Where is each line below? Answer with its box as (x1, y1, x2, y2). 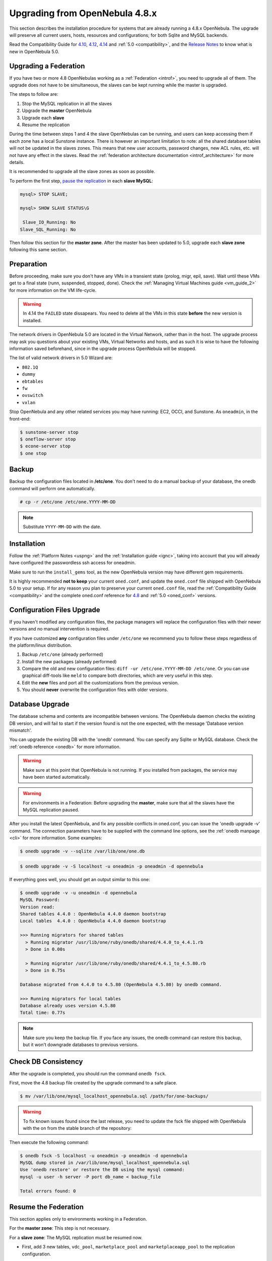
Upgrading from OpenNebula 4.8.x (9, 8, 157, 19)
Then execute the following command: (9, 1139, 89, 1145)
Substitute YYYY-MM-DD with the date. (23, 524, 102, 530)
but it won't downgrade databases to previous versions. (23, 1042, 139, 1048)
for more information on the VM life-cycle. (9, 287, 97, 293)
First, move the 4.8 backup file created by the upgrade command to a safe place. (9, 1080, 177, 1086)
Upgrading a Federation (9, 62, 85, 70)
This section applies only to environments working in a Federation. (9, 1216, 147, 1222)
